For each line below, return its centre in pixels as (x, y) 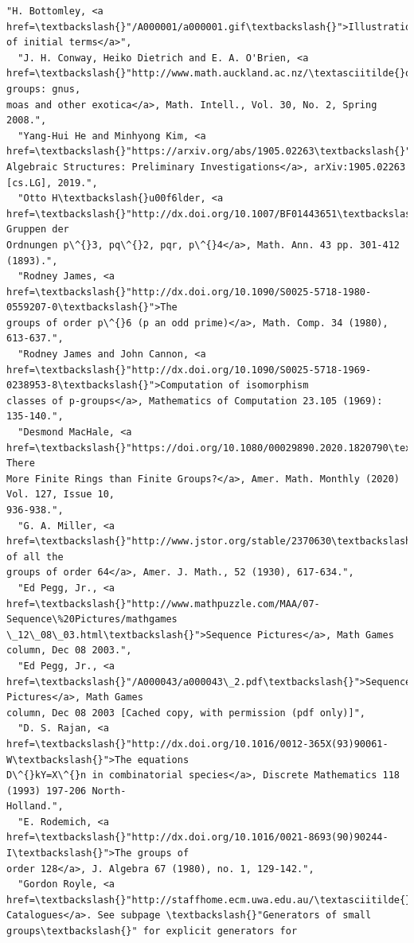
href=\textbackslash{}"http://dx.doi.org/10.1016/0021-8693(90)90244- (197, 838)
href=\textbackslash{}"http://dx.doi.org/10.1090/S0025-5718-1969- (189, 370)
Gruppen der (38, 230)
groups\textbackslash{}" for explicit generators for (152, 931)
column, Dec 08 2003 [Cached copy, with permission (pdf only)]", (186, 713)
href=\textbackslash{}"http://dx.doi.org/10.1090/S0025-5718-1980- (189, 292)
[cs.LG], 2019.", (52, 183)
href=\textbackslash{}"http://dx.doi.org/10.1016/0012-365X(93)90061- (197, 744)
